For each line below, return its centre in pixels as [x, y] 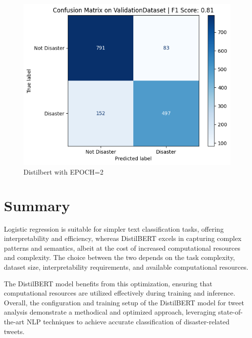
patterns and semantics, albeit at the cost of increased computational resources [122, 248]
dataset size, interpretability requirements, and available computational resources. [126, 267]
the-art [14, 321]
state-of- [230, 312]
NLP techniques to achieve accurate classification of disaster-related [128, 321]
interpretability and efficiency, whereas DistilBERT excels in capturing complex [123, 238]
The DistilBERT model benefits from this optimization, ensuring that [108, 283]
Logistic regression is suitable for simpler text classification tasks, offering [114, 229]
